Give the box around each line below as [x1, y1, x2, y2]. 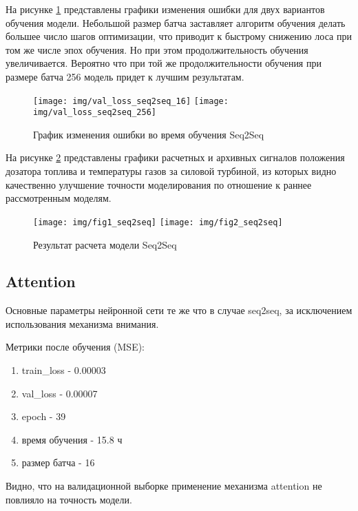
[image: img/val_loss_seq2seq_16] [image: [33, 96, 229, 106]
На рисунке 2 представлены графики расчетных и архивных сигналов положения [6, 150, 345, 165]
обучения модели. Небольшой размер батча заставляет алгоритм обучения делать [6, 15, 346, 30]
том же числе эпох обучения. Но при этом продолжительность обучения [6, 42, 308, 56]
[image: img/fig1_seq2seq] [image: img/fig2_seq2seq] [33, 217, 283, 227]
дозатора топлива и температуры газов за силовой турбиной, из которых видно [6, 164, 337, 178]
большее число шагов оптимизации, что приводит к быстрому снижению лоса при [6, 29, 352, 43]
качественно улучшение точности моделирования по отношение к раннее [6, 177, 312, 191]
